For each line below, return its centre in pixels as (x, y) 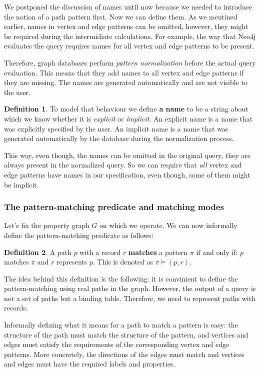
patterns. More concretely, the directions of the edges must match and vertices (124, 354)
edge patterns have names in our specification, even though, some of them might (127, 174)
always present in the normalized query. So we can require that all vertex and (123, 165)
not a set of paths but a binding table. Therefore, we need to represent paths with (130, 298)
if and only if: (217, 252)
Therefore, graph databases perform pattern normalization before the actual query (130, 62)
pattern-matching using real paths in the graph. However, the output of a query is (130, 288)
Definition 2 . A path (38, 252)
